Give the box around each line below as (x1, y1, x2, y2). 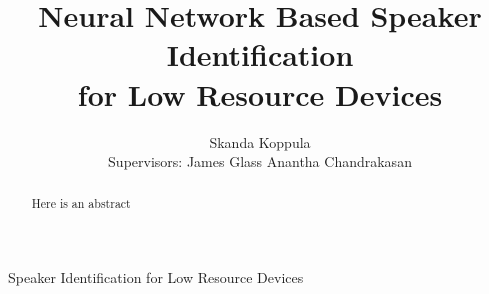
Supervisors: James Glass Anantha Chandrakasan (108, 151, 412, 172)
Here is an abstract (31, 195, 131, 212)
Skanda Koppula (209, 131, 311, 152)
